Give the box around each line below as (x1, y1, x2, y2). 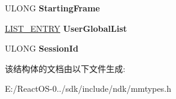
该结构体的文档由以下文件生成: (5, 62, 125, 74)
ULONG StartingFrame (5, 2, 100, 14)
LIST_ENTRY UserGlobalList (5, 22, 127, 34)
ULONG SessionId (5, 42, 78, 55)
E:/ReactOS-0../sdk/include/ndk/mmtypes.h (5, 82, 171, 95)
